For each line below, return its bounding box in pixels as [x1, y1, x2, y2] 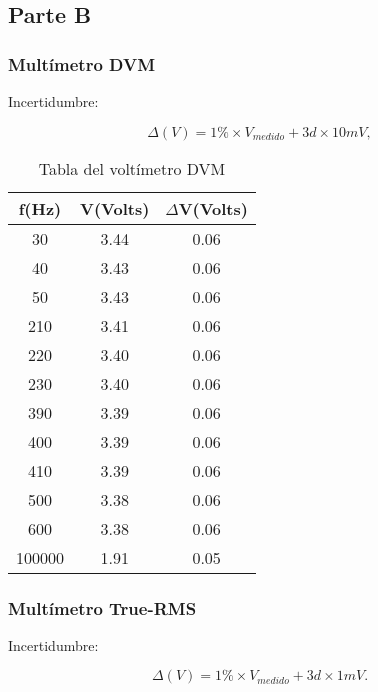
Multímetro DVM [8, 51, 156, 76]
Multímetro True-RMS [8, 595, 197, 620]
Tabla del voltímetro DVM [38, 156, 226, 180]
